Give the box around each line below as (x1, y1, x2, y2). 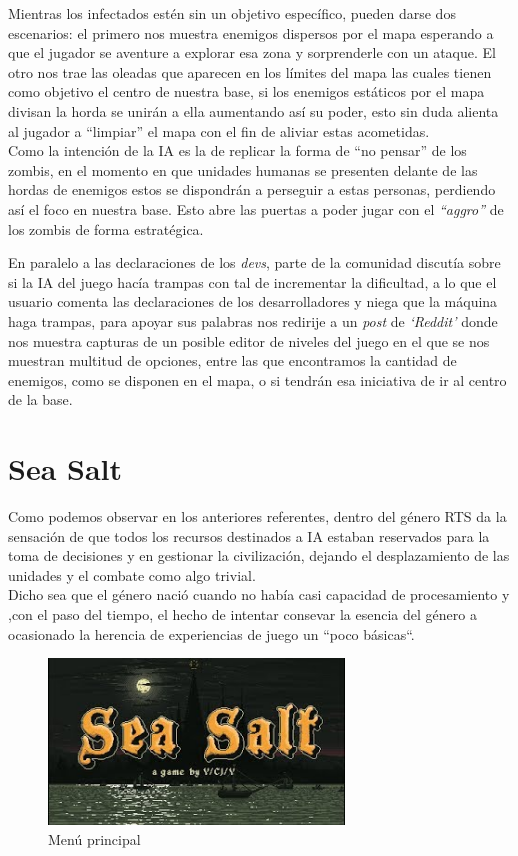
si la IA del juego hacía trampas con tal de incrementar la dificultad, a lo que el (8, 271, 497, 292)
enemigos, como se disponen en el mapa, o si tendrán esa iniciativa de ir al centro (8, 369, 507, 390)
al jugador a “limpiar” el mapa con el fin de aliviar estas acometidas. (8, 120, 430, 141)
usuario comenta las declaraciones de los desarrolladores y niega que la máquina (8, 291, 498, 312)
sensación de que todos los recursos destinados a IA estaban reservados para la (8, 525, 490, 546)
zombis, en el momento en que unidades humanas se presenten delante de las (8, 159, 478, 180)
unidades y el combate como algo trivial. (8, 564, 256, 585)
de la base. (8, 389, 73, 410)
